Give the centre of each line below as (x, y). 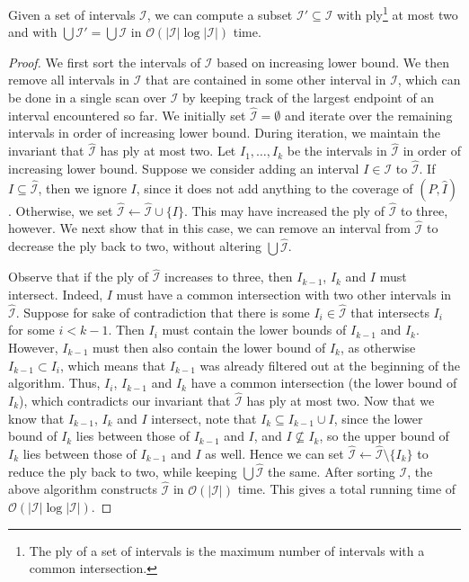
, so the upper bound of (384, 436)
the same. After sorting (332, 471)
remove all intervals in (69, 80)
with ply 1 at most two (398, 13)
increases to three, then (229, 277)
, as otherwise (378, 347)
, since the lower (378, 418)
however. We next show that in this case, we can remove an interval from (209, 228)
